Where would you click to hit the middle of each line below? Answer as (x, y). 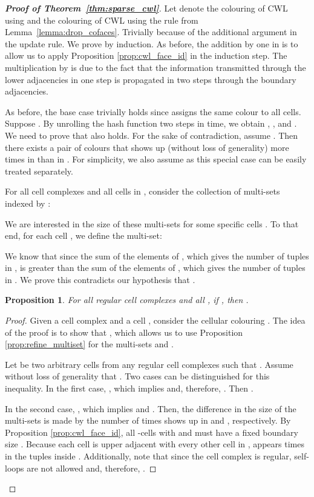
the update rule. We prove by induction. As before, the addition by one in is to (152, 43)
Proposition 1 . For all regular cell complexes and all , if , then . (127, 300)
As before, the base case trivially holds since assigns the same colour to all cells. (153, 111)
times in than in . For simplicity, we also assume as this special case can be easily (156, 159)
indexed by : (28, 203)
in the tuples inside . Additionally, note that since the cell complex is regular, (148, 456)
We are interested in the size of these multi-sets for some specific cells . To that (152, 223)
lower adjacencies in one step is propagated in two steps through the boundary (151, 79)
